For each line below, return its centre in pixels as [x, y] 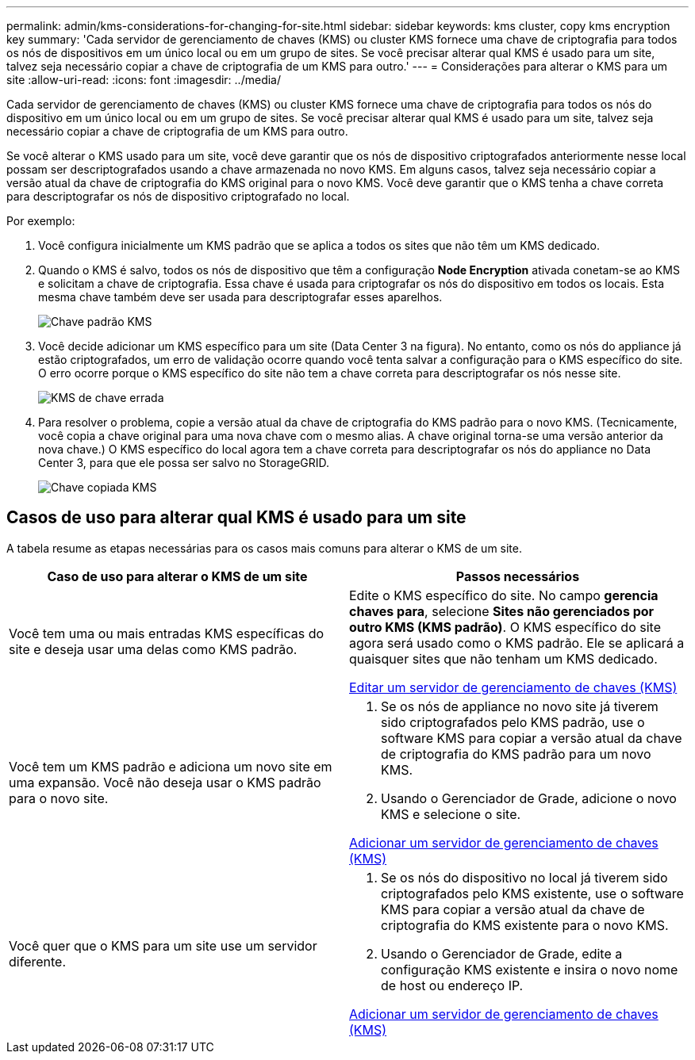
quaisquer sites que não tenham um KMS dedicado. [503, 658]
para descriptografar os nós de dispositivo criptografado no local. [178, 196]
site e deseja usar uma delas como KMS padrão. [153, 649]
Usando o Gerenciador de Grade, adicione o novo [529, 798]
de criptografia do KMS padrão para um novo [516, 754]
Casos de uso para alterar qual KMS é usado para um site [236, 518]
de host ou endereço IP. [452, 985]
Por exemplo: [41, 221]
